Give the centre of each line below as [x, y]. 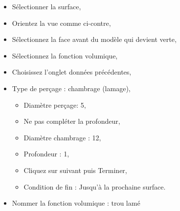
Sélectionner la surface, [46, 6]
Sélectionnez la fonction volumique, [65, 55]
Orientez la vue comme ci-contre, [61, 23]
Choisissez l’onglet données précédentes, [72, 72]
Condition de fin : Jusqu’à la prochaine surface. [95, 186]
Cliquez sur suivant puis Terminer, [75, 170]
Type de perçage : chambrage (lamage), [71, 88]
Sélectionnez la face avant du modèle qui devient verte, [94, 39]
